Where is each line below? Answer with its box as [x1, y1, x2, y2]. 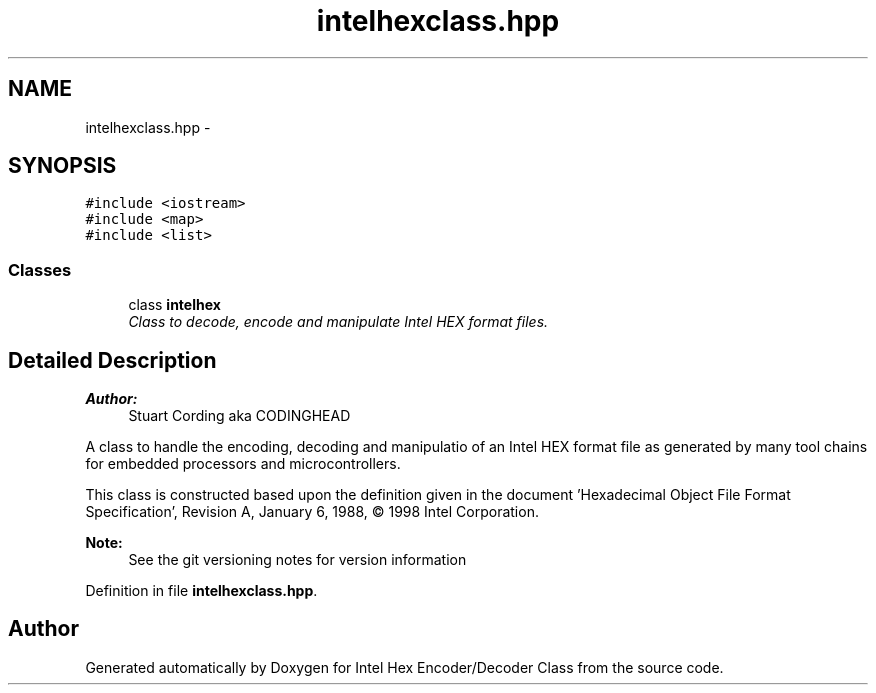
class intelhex [128, 296, 221, 314]
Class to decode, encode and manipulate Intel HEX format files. [128, 313, 549, 331]
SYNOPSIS [8, 153, 117, 179]
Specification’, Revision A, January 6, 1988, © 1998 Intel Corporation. [85, 503, 539, 521]
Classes [8, 259, 72, 280]
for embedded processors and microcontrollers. [85, 455, 401, 473]
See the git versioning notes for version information [128, 551, 467, 569]
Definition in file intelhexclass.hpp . [85, 582, 318, 600]
